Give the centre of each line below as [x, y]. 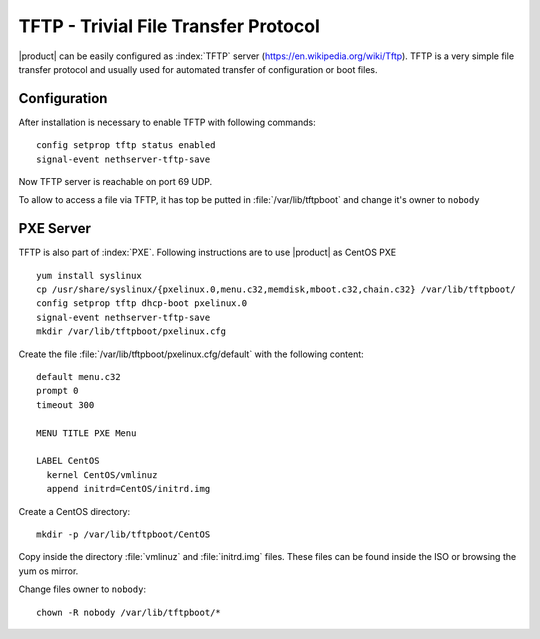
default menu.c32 [78, 377]
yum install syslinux [89, 275]
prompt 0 [57, 391]
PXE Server [55, 228]
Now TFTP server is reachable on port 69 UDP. [115, 182]
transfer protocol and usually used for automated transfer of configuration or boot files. [198, 69]
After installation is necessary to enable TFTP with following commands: [167, 122]
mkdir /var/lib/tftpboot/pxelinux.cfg [131, 331]
